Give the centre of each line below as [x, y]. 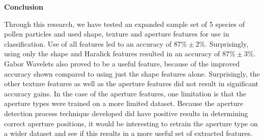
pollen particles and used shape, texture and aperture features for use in [117, 34]
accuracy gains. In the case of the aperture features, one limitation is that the [125, 93]
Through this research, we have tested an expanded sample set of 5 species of [125, 24]
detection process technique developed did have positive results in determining [126, 113]
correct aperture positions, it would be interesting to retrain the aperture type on [131, 123]
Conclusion [24, 7]
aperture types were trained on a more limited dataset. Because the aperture [124, 103]
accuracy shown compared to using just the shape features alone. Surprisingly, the [132, 73]
